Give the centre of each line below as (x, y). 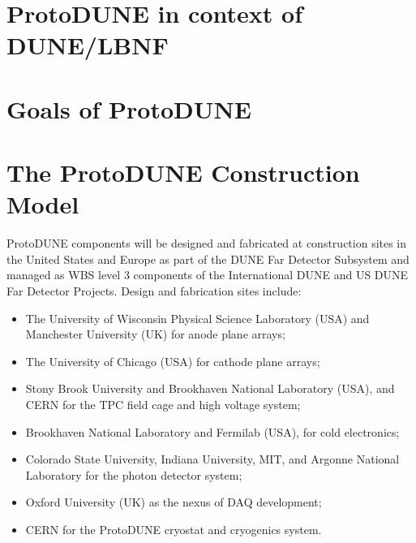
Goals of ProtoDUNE (129, 108)
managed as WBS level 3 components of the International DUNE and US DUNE (208, 275)
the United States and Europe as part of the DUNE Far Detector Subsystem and (208, 259)
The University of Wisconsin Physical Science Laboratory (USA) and (197, 318)
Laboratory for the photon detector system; (134, 474)
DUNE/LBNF (88, 45)
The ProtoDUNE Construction (183, 172)
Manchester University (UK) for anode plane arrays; (155, 334)
